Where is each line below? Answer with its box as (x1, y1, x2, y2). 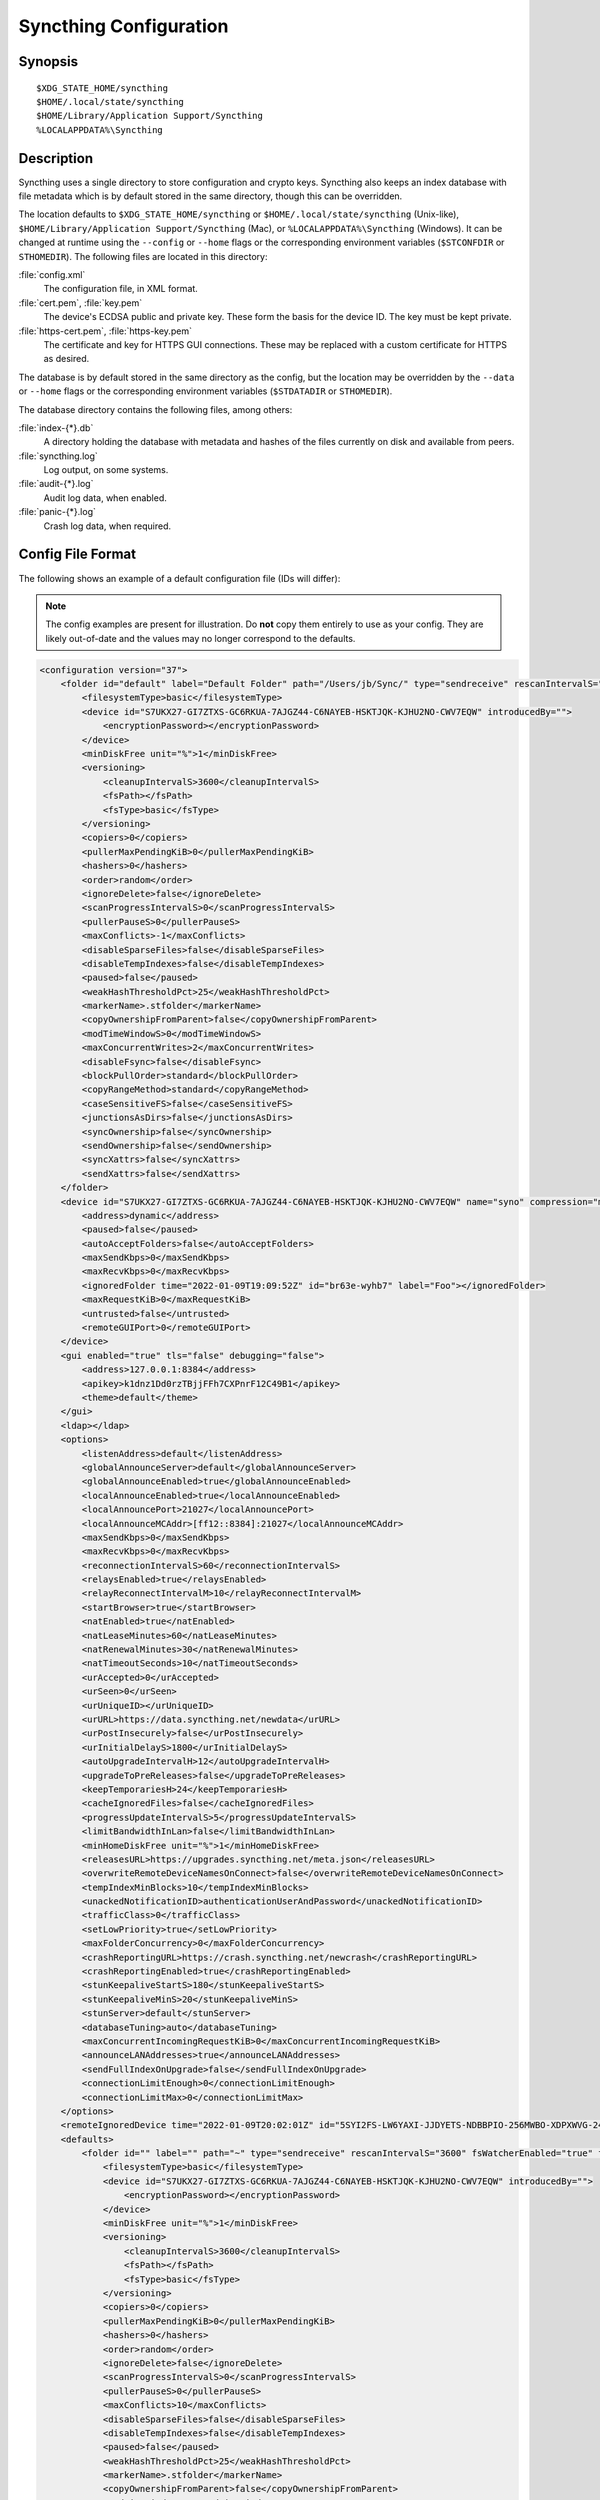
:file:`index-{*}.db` (18, 421, 94, 434)
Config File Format (18, 546, 137, 563)
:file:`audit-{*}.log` (18, 478, 94, 490)
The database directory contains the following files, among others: (18, 403, 293, 415)
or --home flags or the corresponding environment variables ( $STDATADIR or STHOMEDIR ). (18, 385, 393, 397)
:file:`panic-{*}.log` (18, 506, 97, 518)
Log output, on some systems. (43, 464, 169, 476)
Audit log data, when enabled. (43, 491, 167, 504)
